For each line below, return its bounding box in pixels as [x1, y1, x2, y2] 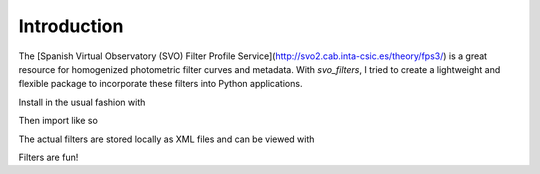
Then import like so [18, 115, 99, 127]
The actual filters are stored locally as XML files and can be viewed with [18, 133, 315, 145]
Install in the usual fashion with [18, 96, 146, 108]
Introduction [18, 15, 124, 37]
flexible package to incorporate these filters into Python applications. [18, 78, 303, 90]
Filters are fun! [18, 151, 79, 163]
